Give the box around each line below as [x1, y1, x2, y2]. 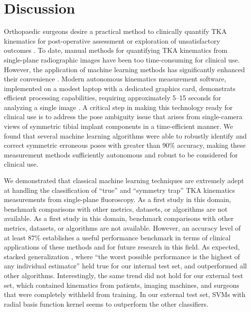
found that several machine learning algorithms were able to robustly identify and [4, 130, 247, 140]
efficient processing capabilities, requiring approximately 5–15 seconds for [4, 93, 221, 103]
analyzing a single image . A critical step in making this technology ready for [4, 102, 233, 112]
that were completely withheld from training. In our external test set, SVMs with [4, 289, 246, 299]
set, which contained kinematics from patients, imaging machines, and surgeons [4, 280, 239, 290]
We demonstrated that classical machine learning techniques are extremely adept [4, 175, 244, 186]
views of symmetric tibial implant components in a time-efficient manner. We [4, 121, 233, 131]
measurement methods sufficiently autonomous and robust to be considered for [4, 149, 238, 159]
